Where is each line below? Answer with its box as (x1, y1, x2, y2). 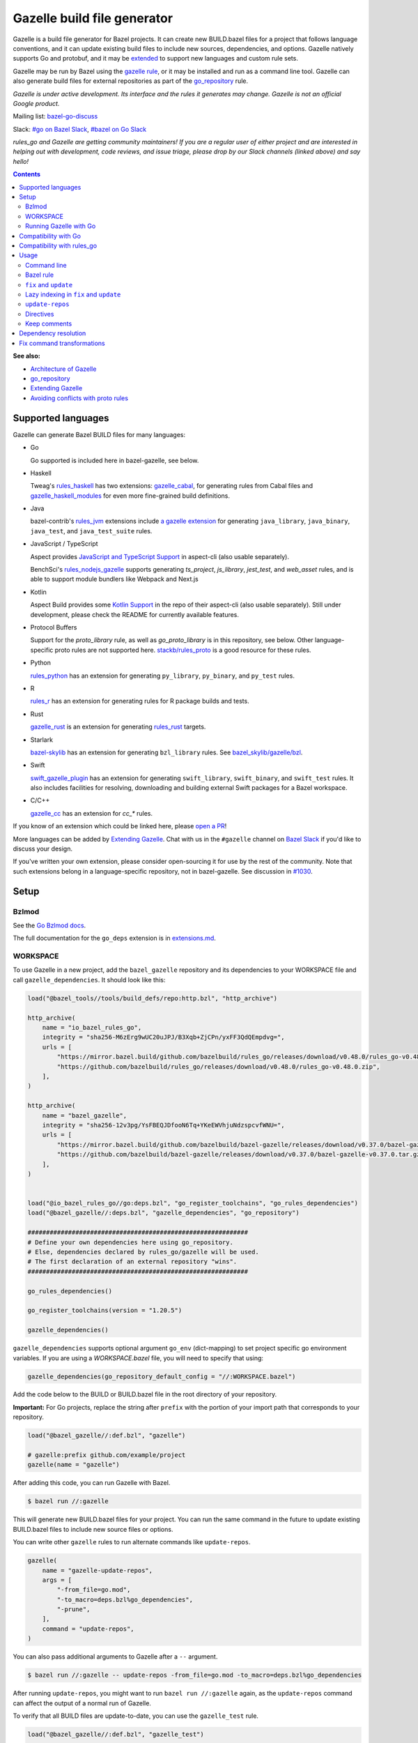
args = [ (42, 1576, 72, 1584)
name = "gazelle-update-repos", (42, 1566, 153, 1574)
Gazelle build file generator (13, 10, 173, 26)
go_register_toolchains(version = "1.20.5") (27, 1307, 183, 1314)
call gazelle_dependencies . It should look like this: (13, 975, 166, 984)
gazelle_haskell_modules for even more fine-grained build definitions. (30, 492, 230, 500)
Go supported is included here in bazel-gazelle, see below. (30, 456, 199, 464)
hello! (13, 157, 29, 165)
